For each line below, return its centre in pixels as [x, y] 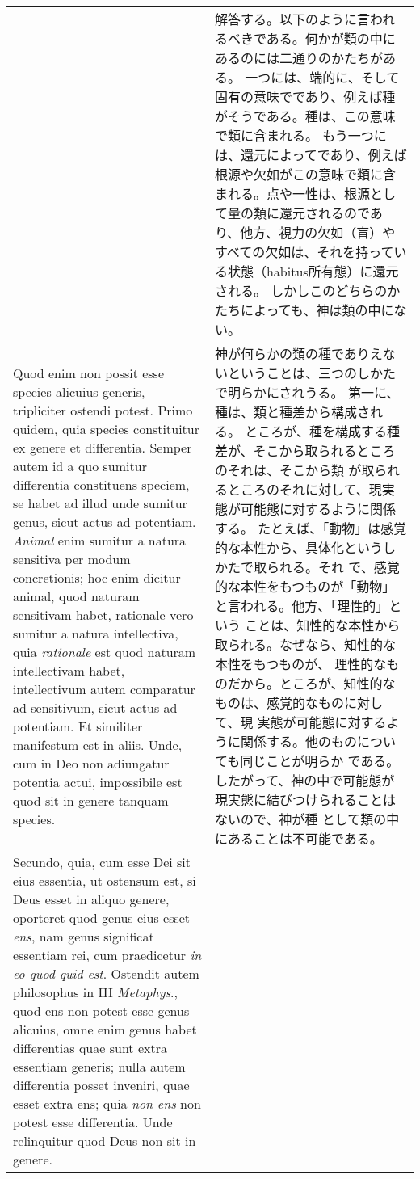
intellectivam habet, [69, 670]
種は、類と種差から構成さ [292, 412]
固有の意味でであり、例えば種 [305, 97]
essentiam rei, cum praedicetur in [107, 955]
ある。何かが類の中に [331, 38]
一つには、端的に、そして [322, 77]
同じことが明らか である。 [320, 761]
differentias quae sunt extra [90, 1048]
